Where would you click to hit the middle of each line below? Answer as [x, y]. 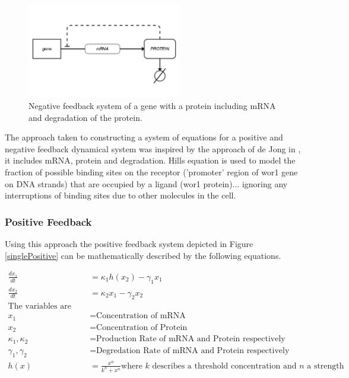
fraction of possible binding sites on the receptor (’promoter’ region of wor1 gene [151, 172]
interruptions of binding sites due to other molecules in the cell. [120, 195]
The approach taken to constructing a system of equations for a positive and [144, 137]
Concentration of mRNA [141, 316]
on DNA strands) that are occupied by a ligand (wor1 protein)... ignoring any [146, 183]
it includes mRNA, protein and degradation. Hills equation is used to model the [150, 160]
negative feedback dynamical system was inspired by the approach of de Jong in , [153, 148]
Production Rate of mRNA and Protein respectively [191, 339]
